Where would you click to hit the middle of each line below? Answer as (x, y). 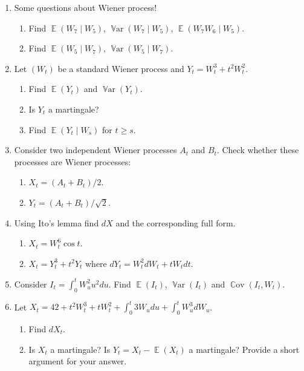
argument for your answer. (78, 361)
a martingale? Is (80, 349)
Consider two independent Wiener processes (95, 150)
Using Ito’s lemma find (57, 222)
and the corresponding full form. (176, 222)
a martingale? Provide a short (244, 349)
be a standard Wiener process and (121, 68)
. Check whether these (258, 150)
